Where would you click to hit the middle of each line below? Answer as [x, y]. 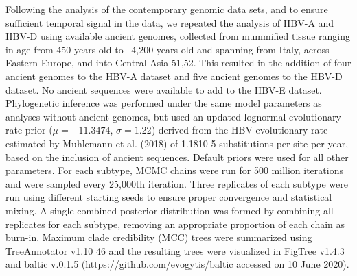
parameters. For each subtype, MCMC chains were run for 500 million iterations [174, 170]
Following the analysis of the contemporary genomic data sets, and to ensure [167, 9]
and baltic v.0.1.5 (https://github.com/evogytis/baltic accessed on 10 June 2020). [177, 264]
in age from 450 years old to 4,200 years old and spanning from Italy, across [168, 49]
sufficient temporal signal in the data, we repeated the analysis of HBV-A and [170, 22]
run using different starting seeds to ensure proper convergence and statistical [169, 197]
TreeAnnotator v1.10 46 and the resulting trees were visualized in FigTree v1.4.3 [175, 250]
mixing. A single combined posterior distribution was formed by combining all [170, 210]
